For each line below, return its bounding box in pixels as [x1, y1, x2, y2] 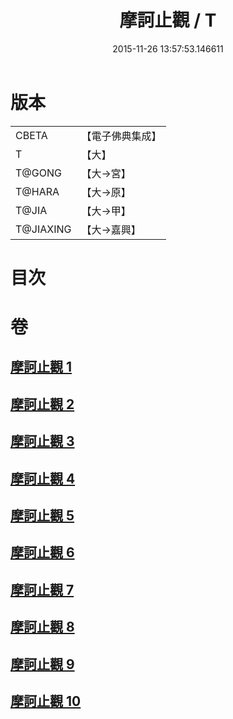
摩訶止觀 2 [10, 396, 75, 413]
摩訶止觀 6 [10, 544, 75, 561]
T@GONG [15, 166, 62, 180]
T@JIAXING [15, 222, 72, 236]
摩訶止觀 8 [10, 619, 75, 636]
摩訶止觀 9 [10, 656, 75, 673]
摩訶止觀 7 [10, 581, 75, 598]
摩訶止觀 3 [10, 433, 75, 450]
